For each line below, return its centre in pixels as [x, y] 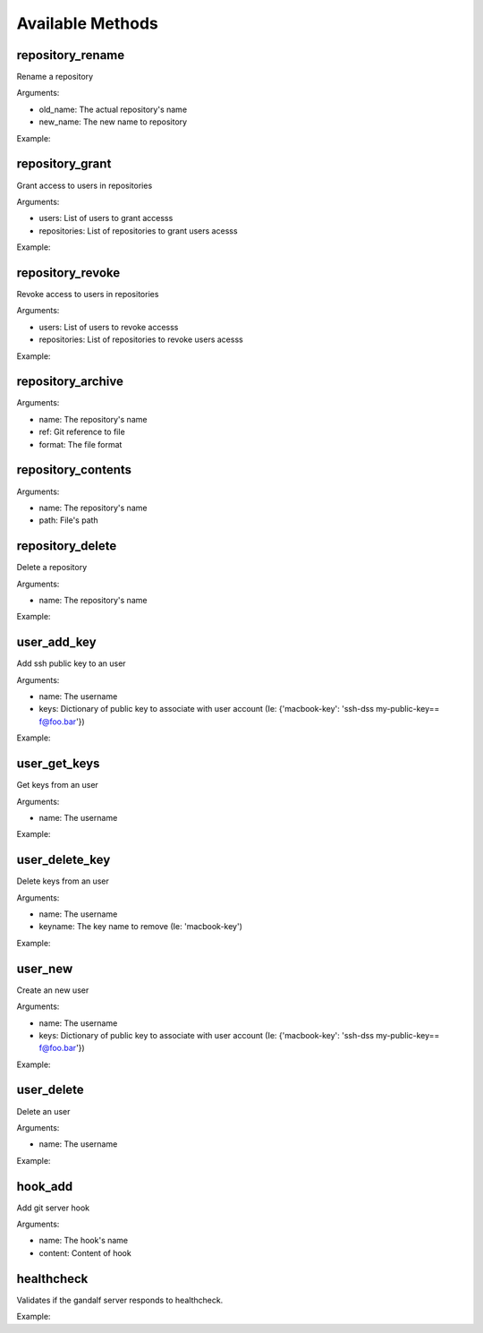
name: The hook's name [84, 1241]
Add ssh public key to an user [71, 663]
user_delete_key [64, 860]
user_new [45, 968]
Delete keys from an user [63, 881]
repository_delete [67, 546]
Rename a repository [55, 77]
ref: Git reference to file [82, 432]
